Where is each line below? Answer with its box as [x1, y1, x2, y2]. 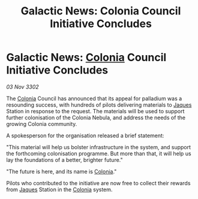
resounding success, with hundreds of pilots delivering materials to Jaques [6, 101, 192, 108]
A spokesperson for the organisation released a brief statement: [6, 132, 164, 139]
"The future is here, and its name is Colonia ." [6, 168, 117, 175]
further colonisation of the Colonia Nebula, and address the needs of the [6, 114, 186, 121]
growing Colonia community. [6, 120, 77, 127]
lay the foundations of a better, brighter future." [6, 156, 123, 163]
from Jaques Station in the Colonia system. [6, 186, 113, 193]
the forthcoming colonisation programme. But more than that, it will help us [6, 150, 191, 157]
